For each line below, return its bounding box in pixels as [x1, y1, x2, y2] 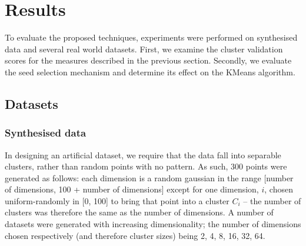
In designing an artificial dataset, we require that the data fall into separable [5, 148, 281, 161]
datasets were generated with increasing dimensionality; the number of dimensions [5, 218, 301, 230]
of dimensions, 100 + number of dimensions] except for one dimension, [5, 183, 259, 195]
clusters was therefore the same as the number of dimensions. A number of [5, 206, 274, 218]
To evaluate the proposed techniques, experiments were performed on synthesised [5, 31, 298, 44]
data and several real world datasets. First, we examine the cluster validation [5, 42, 283, 55]
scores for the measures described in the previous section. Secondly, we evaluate [5, 54, 292, 67]
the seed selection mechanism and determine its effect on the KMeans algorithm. [5, 65, 295, 78]
